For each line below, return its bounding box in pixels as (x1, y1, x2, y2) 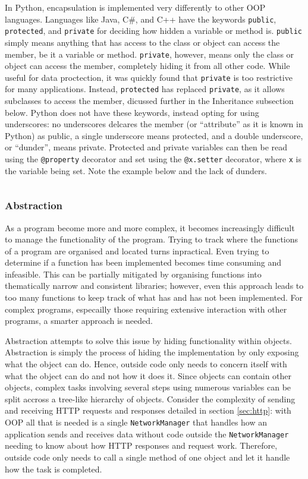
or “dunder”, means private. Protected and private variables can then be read (5, 141, 288, 153)
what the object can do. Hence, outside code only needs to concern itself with (5, 358, 287, 370)
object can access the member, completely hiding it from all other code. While (5, 59, 290, 72)
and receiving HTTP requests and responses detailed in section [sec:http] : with (5, 404, 291, 417)
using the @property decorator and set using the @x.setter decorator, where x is (5, 153, 301, 165)
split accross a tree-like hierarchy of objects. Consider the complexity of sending (5, 392, 296, 405)
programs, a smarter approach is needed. (5, 314, 153, 327)
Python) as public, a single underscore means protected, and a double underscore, (5, 129, 303, 141)
